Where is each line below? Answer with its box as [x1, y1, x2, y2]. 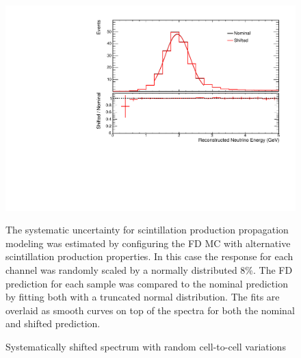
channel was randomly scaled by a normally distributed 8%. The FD [5, 263, 293, 277]
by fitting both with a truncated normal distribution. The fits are [5, 290, 280, 304]
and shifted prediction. [5, 316, 101, 331]
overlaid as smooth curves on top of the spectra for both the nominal [5, 303, 295, 317]
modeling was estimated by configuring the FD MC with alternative [5, 235, 291, 250]
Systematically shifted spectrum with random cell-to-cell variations [5, 340, 286, 353]
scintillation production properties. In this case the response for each [5, 249, 293, 264]
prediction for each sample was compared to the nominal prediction [5, 276, 288, 290]
